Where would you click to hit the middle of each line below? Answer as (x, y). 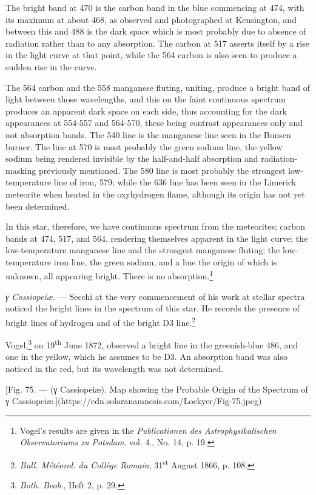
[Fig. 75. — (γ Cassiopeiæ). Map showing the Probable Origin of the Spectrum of (157, 389)
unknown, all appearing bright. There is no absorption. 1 (109, 275)
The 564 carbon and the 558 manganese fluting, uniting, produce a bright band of (158, 87)
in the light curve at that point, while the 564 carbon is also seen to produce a (151, 55)
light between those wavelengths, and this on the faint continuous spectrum (146, 99)
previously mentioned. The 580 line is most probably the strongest (162, 170)
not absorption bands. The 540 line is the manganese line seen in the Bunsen (148, 134)
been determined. (38, 206)
